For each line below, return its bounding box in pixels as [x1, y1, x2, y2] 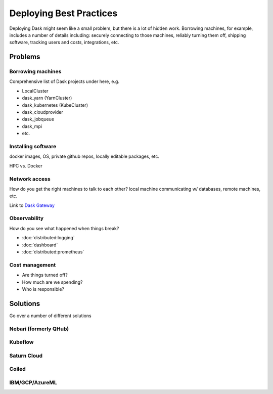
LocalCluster [22, 87, 49, 94]
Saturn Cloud [9, 352, 43, 359]
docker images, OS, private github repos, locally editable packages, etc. [9, 153, 159, 159]
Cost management [9, 261, 56, 268]
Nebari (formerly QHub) [9, 325, 69, 332]
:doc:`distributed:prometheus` [22, 248, 84, 255]
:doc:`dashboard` [22, 242, 58, 248]
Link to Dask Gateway [9, 202, 55, 208]
